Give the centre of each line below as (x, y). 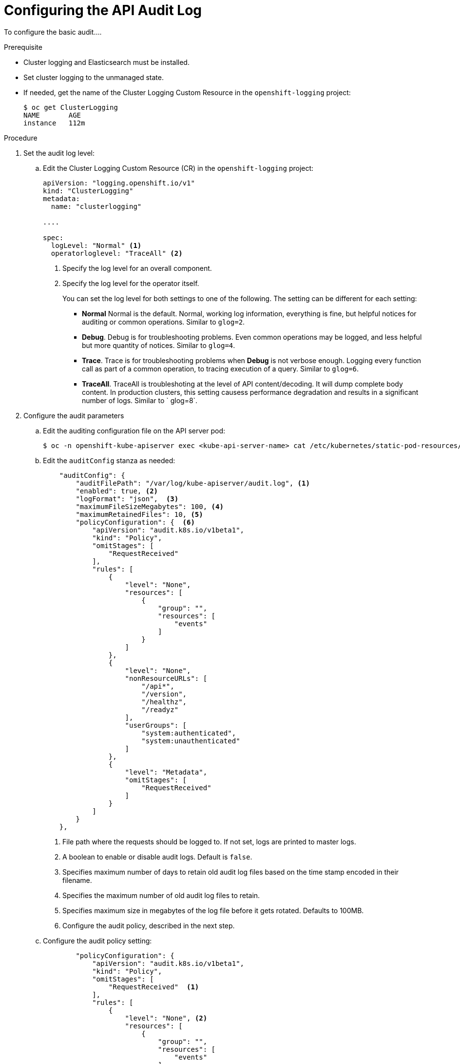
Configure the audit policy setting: (97, 941)
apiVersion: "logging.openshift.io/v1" (119, 183)
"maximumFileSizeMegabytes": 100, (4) (150, 506)
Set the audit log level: (59, 153)
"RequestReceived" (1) (154, 987)
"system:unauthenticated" (191, 741)
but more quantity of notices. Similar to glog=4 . (159, 345)
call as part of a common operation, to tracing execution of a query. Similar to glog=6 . (220, 368)
